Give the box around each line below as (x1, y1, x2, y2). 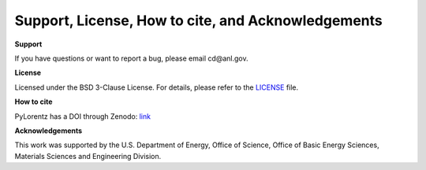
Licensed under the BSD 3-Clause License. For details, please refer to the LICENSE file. (14, 83, 299, 92)
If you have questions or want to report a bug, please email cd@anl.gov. (14, 54, 248, 63)
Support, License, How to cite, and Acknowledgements (14, 12, 383, 29)
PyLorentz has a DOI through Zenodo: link (14, 111, 151, 121)
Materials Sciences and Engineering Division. (14, 151, 162, 161)
